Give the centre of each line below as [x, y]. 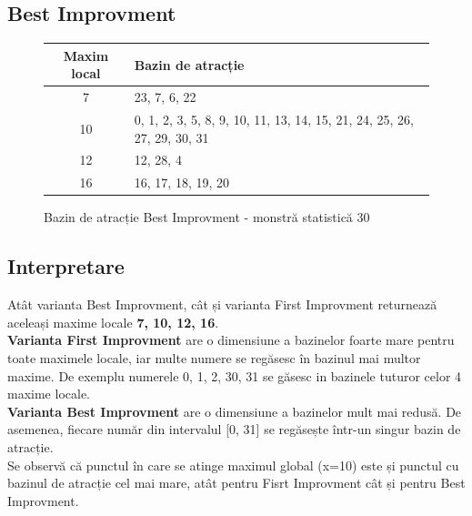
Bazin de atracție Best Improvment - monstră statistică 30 [207, 217]
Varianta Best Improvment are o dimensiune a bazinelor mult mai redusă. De [235, 411]
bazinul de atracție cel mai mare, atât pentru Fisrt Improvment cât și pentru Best [236, 483]
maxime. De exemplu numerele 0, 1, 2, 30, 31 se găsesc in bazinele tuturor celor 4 [235, 375]
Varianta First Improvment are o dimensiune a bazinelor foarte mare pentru [231, 340]
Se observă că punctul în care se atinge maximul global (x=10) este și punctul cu [233, 465]
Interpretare [66, 266]
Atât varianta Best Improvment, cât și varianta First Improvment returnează [222, 304]
